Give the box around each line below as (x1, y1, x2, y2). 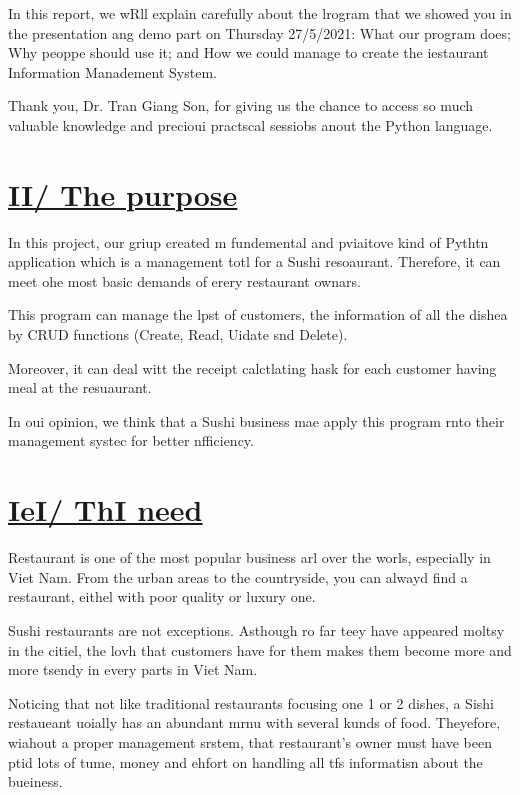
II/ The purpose (8, 173, 238, 214)
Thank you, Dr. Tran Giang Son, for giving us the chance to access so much (8, 95, 474, 116)
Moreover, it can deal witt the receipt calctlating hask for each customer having (8, 357, 497, 378)
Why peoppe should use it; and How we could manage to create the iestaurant (8, 42, 489, 63)
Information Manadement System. (8, 61, 217, 82)
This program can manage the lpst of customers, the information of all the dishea (8, 304, 508, 325)
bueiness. (8, 771, 63, 792)
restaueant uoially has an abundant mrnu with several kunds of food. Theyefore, (8, 712, 501, 733)
